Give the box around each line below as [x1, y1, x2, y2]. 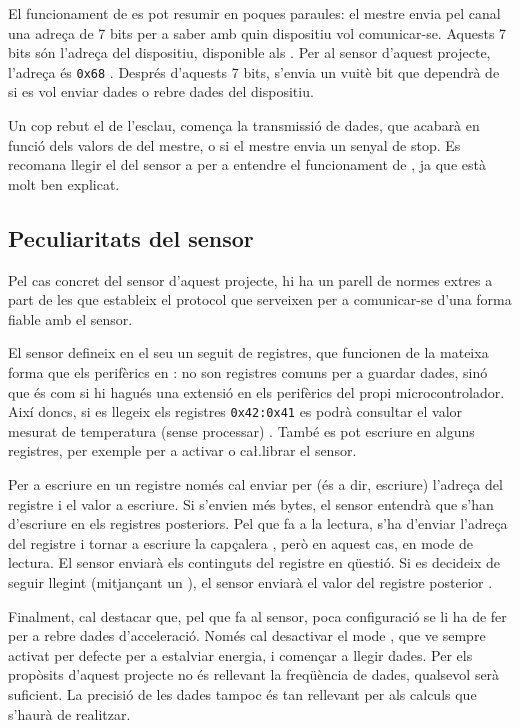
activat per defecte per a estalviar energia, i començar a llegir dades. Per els [8, 644, 473, 665]
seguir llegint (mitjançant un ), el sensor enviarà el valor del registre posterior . [8, 571, 493, 592]
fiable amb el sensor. [8, 308, 133, 329]
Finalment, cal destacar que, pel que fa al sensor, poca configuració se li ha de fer [8, 605, 507, 626]
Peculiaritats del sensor [8, 222, 254, 253]
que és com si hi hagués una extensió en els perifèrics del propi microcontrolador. [8, 381, 505, 402]
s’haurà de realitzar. [8, 703, 131, 724]
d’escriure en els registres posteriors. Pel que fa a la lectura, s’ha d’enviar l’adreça [8, 513, 508, 534]
